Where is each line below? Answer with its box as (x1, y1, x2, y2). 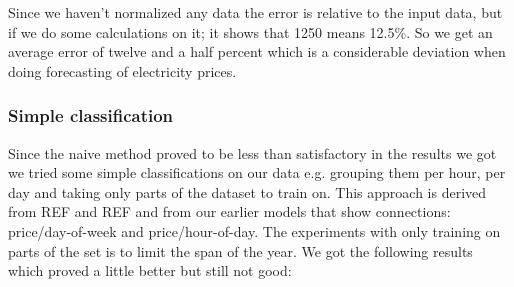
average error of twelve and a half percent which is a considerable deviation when (8, 41, 506, 62)
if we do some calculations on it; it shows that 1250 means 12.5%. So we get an (8, 21, 493, 42)
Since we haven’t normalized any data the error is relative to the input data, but (8, 2, 503, 22)
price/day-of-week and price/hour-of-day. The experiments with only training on (8, 220, 501, 241)
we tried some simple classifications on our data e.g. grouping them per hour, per (8, 162, 506, 183)
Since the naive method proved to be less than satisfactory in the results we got (8, 142, 497, 163)
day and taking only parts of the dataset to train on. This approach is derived (8, 181, 487, 202)
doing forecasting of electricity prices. (8, 60, 237, 81)
